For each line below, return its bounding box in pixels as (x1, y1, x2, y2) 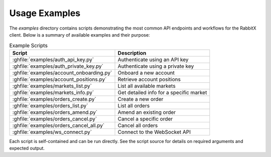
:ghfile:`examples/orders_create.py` (12, 95, 96, 102)
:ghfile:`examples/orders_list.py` (12, 102, 88, 109)
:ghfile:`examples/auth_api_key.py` (12, 56, 94, 63)
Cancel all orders (117, 122, 158, 129)
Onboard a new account (117, 69, 175, 76)
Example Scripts (9, 42, 48, 49)
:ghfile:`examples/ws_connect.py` (12, 128, 92, 135)
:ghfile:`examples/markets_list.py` (12, 82, 92, 89)
